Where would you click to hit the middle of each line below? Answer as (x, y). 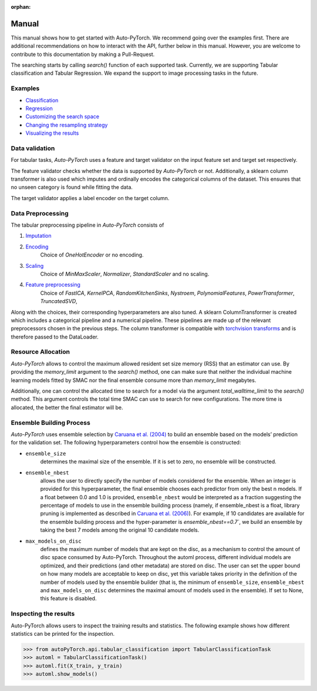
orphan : (21, 7)
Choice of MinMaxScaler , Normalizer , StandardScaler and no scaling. (125, 274)
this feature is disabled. (68, 599)
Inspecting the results (43, 614)
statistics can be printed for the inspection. (63, 633)
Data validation (33, 148)
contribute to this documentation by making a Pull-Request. (83, 54)
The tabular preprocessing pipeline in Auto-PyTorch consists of (87, 225)
